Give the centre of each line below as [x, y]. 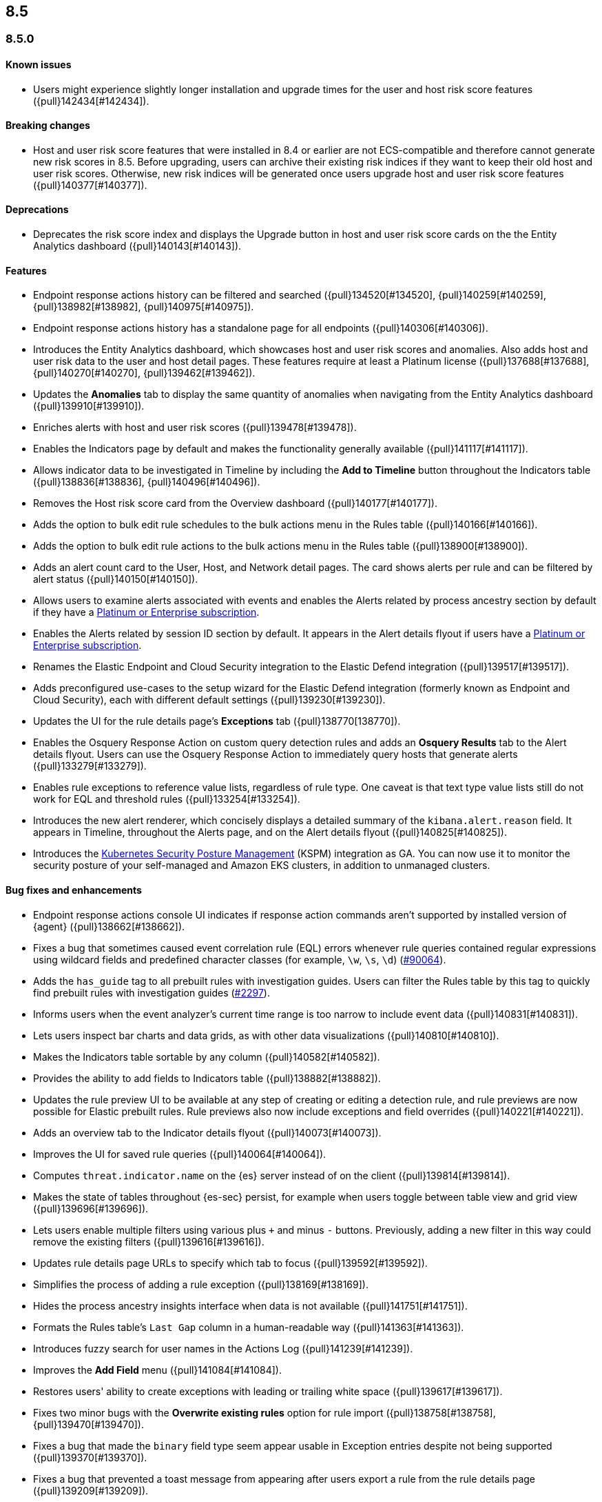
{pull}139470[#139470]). [89, 1424]
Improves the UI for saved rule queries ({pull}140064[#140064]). [180, 1154]
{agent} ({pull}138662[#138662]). [109, 926]
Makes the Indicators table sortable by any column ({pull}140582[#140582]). [207, 1057]
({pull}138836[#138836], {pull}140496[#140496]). [147, 482]
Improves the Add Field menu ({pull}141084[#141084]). [158, 1370]
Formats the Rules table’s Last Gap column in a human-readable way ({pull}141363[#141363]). [249, 1327]
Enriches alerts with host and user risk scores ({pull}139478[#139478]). [195, 428]
